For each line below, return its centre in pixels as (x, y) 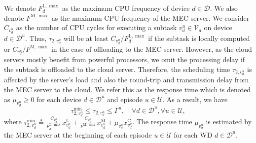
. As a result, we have (195, 99)
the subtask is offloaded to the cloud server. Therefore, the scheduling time (117, 69)
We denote (20, 8)
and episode (125, 99)
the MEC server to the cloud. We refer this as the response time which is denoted (128, 89)
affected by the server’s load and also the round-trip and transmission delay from (127, 80)
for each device (59, 99)
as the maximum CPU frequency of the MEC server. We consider (150, 18)
